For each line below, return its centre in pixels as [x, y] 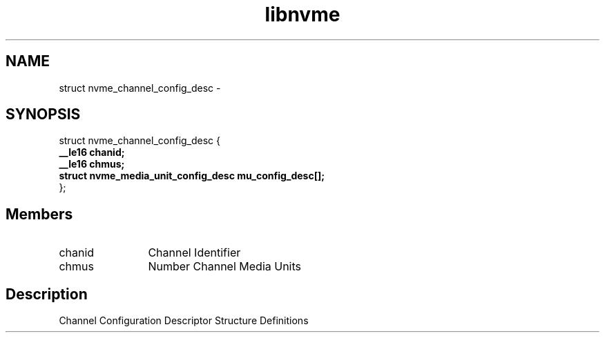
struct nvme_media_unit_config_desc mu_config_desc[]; [192, 176]
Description [47, 294]
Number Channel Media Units [224, 267]
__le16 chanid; [92, 152]
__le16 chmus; [92, 164]
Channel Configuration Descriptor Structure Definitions [184, 321]
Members [39, 214]
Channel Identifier [194, 253]
